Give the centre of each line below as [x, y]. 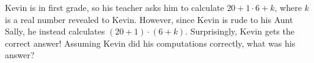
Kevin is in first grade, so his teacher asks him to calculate [115, 7]
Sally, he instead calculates [55, 31]
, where [288, 7]
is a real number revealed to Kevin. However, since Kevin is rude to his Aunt [149, 19]
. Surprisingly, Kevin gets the [240, 31]
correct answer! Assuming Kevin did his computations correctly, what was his [150, 43]
